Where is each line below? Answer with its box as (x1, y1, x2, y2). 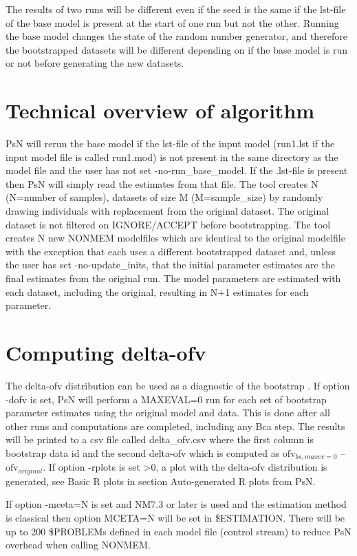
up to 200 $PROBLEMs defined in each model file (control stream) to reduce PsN (6, 524, 351, 538)
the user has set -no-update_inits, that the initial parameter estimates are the (6, 257, 335, 272)
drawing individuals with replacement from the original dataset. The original (6, 204, 329, 218)
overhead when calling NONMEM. (6, 537, 151, 552)
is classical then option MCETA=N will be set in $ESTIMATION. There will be (6, 511, 345, 524)
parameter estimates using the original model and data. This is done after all (6, 405, 330, 420)
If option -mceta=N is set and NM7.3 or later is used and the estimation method (6, 497, 347, 511)
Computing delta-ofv (6, 339, 206, 366)
